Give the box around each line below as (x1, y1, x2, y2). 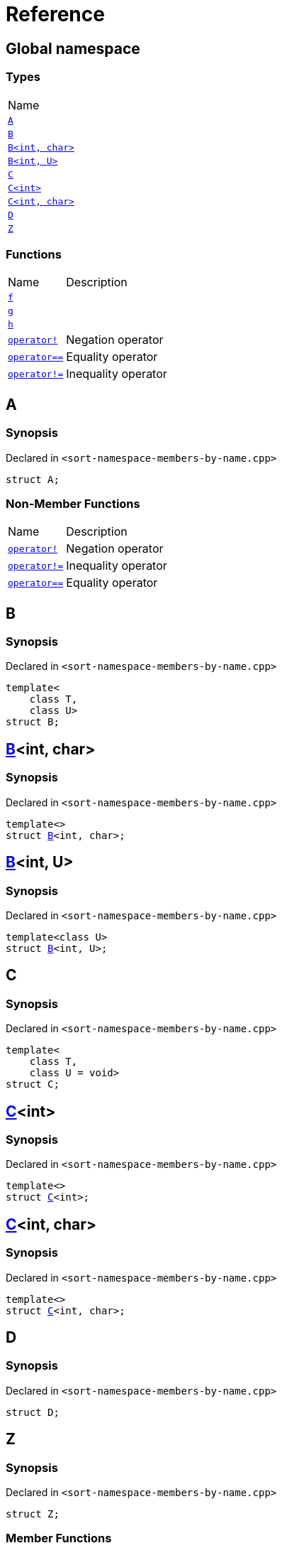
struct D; (6, 1406, 60, 1418)
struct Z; (6, 1508, 60, 1520)
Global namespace (6, 39, 140, 58)
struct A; (6, 473, 60, 485)
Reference (6, 2, 105, 26)
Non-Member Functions (6, 496, 140, 511)
